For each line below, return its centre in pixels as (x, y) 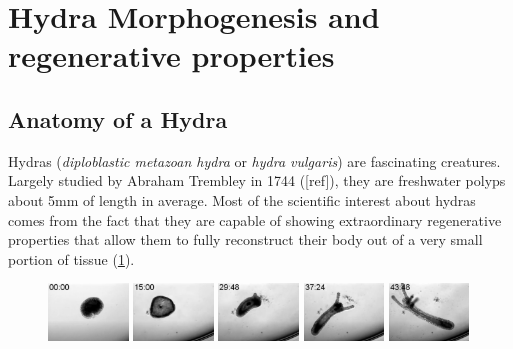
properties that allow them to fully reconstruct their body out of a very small (245, 239)
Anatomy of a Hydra (118, 118)
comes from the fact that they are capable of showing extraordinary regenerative (255, 219)
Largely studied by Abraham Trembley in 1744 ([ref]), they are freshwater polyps (257, 180)
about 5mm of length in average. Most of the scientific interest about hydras (242, 199)
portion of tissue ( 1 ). (71, 258)
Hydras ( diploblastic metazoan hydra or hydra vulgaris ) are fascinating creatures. (254, 160)
